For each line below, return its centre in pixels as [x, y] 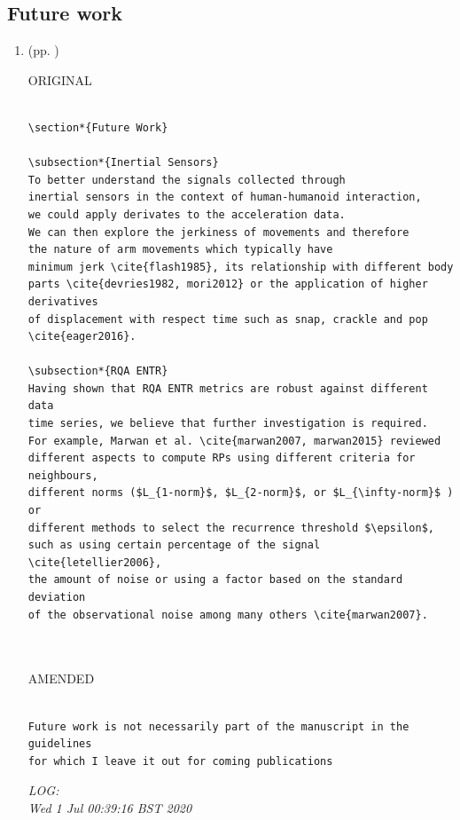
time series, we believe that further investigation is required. [228, 424]
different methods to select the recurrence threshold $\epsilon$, [231, 528]
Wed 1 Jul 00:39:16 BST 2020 [110, 807]
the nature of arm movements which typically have [180, 250]
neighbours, [63, 475]
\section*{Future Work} [98, 127]
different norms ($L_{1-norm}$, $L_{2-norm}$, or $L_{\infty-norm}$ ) [241, 493]
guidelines [60, 744]
